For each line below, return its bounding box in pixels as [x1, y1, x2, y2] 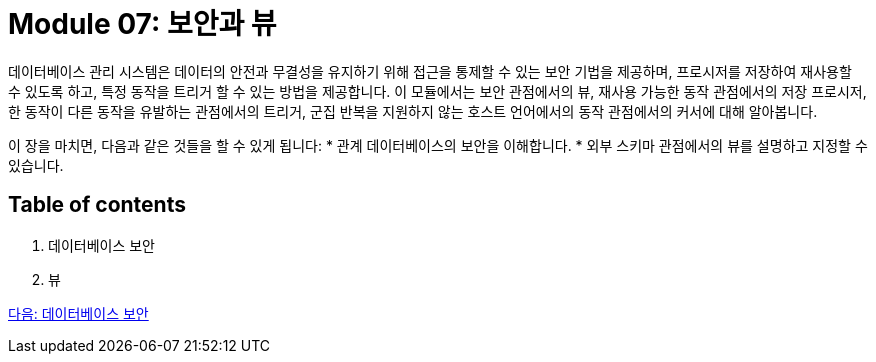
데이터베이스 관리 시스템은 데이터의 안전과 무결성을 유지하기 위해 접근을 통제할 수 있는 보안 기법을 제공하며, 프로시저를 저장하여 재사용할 [8, 62, 852, 80]
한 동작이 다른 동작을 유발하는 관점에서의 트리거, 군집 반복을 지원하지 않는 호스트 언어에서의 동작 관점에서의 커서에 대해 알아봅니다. [8, 102, 818, 120]
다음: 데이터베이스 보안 [8, 304, 149, 322]
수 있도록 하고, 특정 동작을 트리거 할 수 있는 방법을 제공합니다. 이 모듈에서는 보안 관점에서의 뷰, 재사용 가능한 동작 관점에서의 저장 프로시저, [8, 82, 867, 100]
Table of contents [8, 192, 186, 218]
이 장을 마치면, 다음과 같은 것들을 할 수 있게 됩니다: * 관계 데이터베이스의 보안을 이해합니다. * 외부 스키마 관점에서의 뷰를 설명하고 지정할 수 [8, 136, 868, 154]
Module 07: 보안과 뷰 [8, 7, 277, 41]
